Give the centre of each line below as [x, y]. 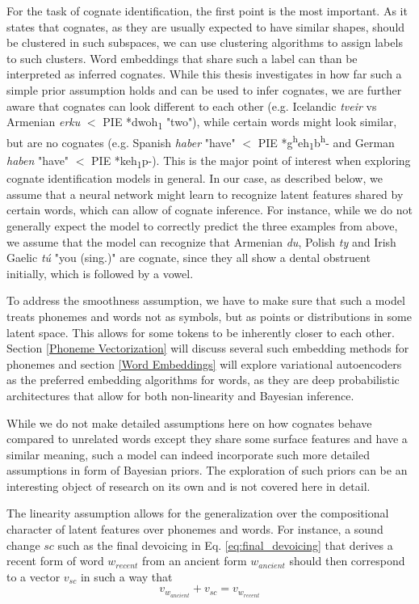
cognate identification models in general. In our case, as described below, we [195, 178]
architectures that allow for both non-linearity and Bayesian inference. [180, 395]
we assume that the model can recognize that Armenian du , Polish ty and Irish [201, 241]
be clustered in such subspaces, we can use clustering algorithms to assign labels [205, 42]
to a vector [34, 576]
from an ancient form [195, 561]
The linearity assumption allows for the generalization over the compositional [198, 513]
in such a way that [126, 576]
